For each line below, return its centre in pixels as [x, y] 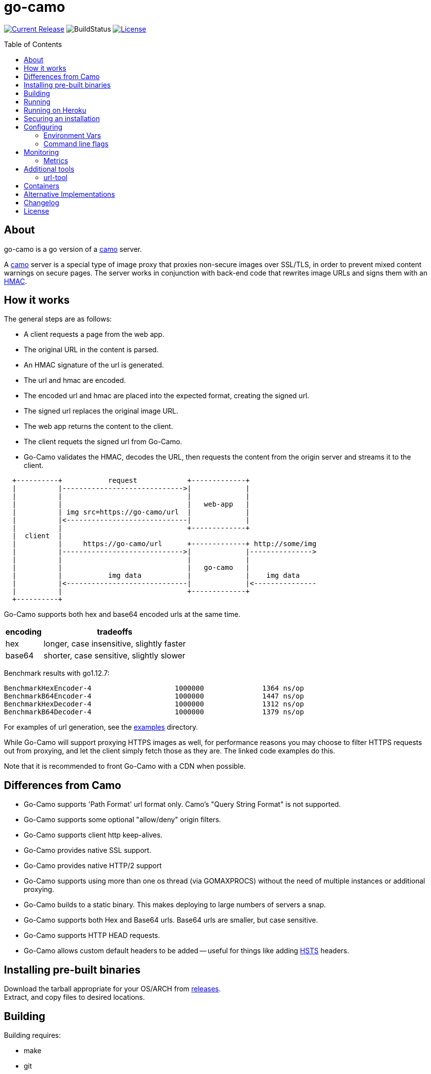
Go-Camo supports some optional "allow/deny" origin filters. [123, 820]
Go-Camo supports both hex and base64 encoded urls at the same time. [122, 614]
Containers [42, 186]
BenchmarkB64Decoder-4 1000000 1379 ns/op [154, 712]
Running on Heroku [55, 110]
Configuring [43, 127]
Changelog [42, 202]
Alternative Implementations [69, 194]
